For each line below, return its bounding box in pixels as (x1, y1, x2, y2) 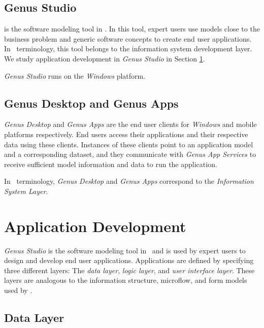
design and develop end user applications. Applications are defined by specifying (4, 255, 254, 266)
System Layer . (4, 185, 48, 196)
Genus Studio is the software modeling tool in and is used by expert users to (4, 245, 246, 255)
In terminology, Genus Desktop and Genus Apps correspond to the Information (4, 176, 254, 186)
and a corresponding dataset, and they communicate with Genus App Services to (4, 149, 256, 159)
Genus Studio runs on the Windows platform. (4, 70, 146, 81)
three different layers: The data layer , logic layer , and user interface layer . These (4, 265, 255, 275)
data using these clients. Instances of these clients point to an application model (4, 139, 253, 149)
